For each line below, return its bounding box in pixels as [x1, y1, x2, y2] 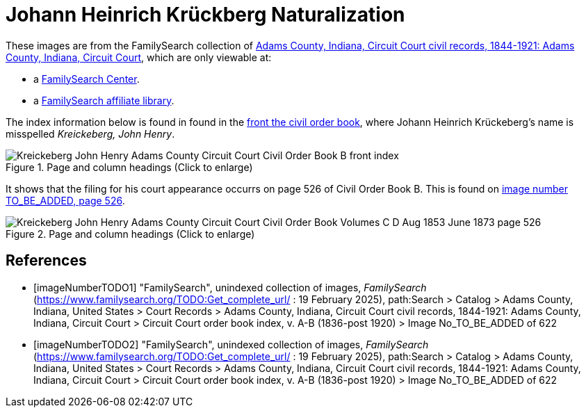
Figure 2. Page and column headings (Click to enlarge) [6, 227, 255, 240]
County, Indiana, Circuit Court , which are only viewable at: [6, 51, 272, 63]
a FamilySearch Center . [33, 72, 140, 85]
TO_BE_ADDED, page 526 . [6, 194, 125, 206]
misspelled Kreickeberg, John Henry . [6, 127, 175, 140]
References [6, 252, 87, 270]
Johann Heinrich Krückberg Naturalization [6, 3, 405, 26]
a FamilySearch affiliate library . [33, 94, 174, 106]
